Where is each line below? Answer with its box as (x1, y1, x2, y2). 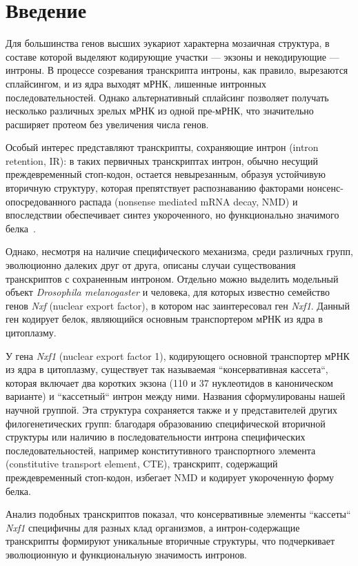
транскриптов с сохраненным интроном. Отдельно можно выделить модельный (6, 271, 339, 285)
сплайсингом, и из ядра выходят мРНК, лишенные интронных (6, 76, 266, 90)
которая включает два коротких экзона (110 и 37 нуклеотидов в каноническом (6, 375, 333, 390)
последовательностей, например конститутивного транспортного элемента (6, 443, 316, 457)
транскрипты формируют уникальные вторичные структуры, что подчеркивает (6, 534, 335, 548)
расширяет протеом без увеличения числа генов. (6, 117, 209, 131)
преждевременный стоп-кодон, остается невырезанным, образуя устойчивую (6, 167, 326, 181)
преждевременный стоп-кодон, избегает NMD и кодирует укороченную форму (6, 469, 335, 484)
